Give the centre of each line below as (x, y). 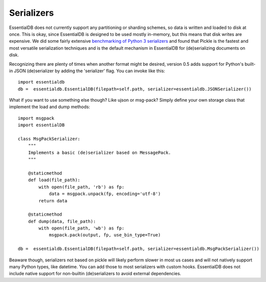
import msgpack (36, 118)
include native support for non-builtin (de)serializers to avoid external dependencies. (95, 274)
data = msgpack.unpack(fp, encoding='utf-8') (105, 194)
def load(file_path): (54, 180)
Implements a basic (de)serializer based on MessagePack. (100, 153)
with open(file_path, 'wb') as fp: (82, 228)
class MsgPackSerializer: (49, 139)
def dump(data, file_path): (62, 221)
